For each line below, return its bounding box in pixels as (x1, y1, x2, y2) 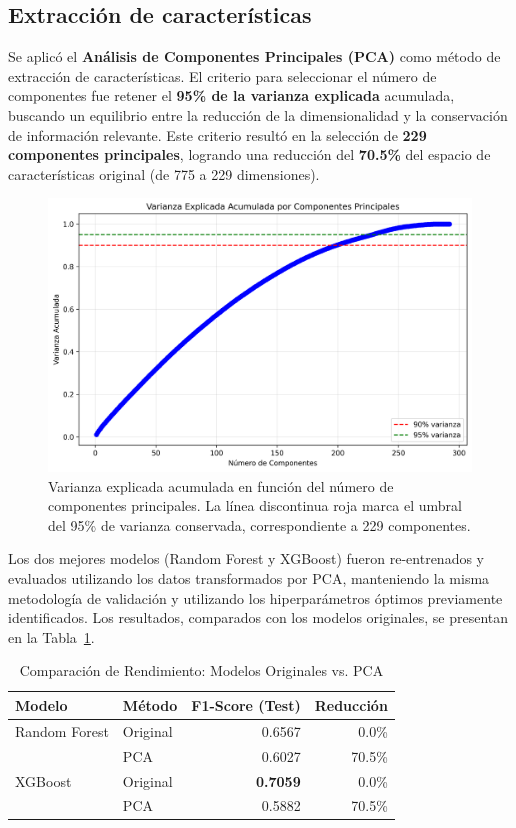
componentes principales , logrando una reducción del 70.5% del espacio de (8, 144, 491, 165)
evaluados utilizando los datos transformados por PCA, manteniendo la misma (8, 568, 490, 589)
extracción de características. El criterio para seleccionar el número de (8, 65, 437, 86)
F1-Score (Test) (191, 694, 301, 715)
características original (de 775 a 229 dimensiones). (8, 163, 320, 184)
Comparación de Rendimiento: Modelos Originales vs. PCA (19, 660, 384, 681)
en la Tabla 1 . (8, 626, 95, 647)
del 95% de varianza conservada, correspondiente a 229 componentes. (48, 514, 471, 535)
